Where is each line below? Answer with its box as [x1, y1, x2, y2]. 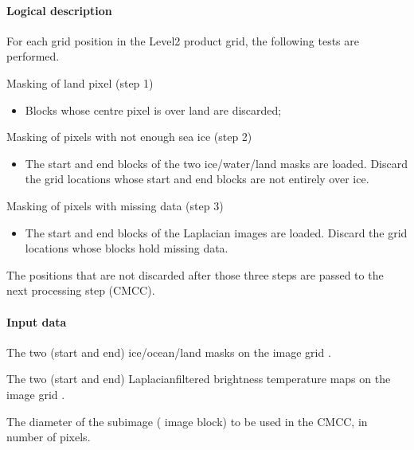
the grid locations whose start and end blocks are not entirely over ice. [25, 170, 369, 187]
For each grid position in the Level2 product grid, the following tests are [6, 32, 360, 49]
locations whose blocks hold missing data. [25, 240, 228, 256]
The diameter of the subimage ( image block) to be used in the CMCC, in [6, 413, 368, 429]
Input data [6, 313, 67, 330]
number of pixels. [6, 428, 91, 445]
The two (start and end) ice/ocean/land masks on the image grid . [6, 343, 331, 360]
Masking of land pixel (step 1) [6, 74, 154, 91]
